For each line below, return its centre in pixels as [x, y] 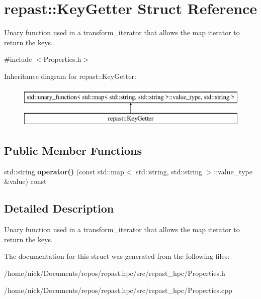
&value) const [25, 181]
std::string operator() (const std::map [64, 171]
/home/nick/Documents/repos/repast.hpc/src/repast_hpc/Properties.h [115, 273]
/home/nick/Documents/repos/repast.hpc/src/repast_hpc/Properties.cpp [118, 290]
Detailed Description [59, 208]
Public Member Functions [73, 151]
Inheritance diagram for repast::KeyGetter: [70, 76]
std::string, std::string [169, 171]
